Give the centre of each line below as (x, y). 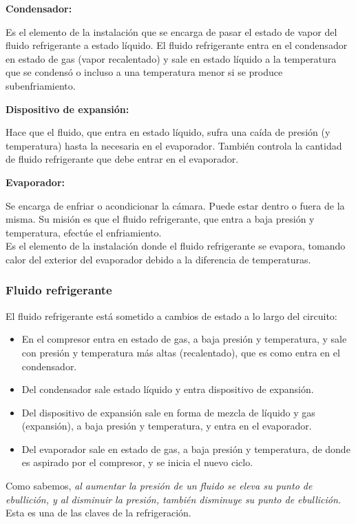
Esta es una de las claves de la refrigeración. (98, 513)
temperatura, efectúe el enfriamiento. (84, 232)
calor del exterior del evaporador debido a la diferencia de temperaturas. (158, 259)
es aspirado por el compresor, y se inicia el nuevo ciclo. (137, 462)
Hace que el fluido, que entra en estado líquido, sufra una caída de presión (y (168, 132)
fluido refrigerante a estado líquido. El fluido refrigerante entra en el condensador (177, 45)
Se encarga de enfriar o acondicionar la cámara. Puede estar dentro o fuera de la (175, 205)
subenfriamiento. (41, 85)
